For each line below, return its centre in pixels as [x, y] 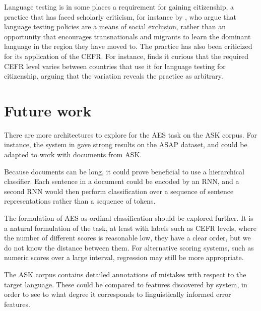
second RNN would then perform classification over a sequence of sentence [119, 191]
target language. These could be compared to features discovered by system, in [126, 284]
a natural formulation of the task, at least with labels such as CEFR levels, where [130, 228]
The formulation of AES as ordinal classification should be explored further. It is [129, 218]
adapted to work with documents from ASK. [73, 154]
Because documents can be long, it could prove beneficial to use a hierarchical [124, 171]
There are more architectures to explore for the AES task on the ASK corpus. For [130, 134]
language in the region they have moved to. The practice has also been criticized [128, 46]
